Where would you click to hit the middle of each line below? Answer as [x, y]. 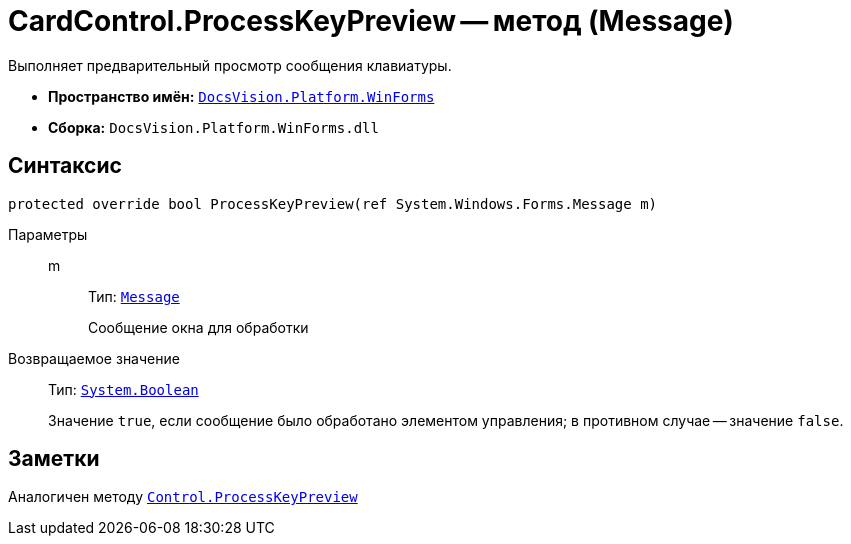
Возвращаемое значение [94, 358]
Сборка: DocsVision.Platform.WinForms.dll [213, 127]
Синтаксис [65, 166]
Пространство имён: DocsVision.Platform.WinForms [241, 96]
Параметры [48, 234]
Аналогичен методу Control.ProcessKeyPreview [183, 497]
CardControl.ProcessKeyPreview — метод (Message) [371, 21]
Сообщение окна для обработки [198, 327]
